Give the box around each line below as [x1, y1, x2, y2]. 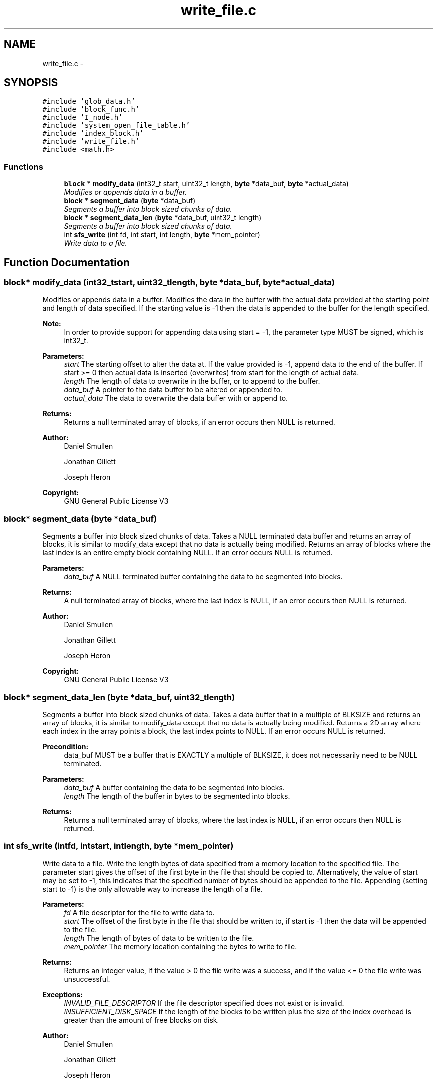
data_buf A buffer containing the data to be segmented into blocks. [64, 783, 285, 792]
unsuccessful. [64, 974, 110, 983]
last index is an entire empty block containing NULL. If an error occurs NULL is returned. [42, 548, 333, 557]
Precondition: [42, 742, 89, 751]
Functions [4, 161, 43, 172]
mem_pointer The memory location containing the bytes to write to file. [64, 942, 297, 951]
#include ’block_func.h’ [42, 105, 140, 114]
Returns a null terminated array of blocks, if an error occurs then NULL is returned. [64, 418, 335, 427]
